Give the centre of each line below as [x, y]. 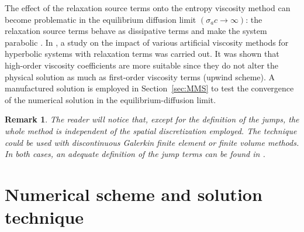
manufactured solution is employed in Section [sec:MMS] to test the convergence [149, 88]
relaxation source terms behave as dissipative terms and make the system [136, 31]
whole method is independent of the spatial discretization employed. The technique [151, 130]
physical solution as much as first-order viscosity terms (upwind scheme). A [140, 76]
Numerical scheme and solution [134, 194]
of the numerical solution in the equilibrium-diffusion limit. [110, 99]
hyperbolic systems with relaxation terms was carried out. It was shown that [142, 54]
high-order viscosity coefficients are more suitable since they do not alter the [141, 65]
